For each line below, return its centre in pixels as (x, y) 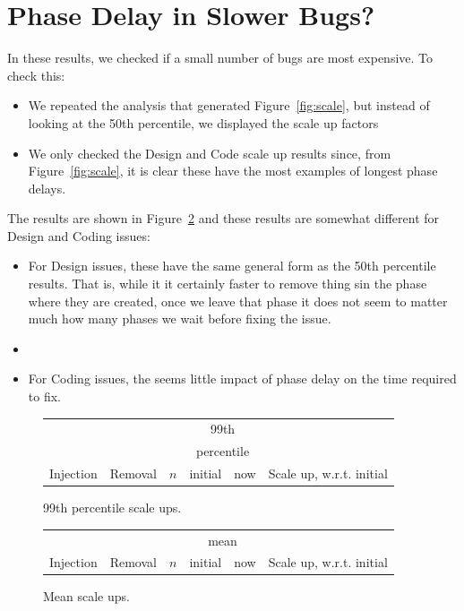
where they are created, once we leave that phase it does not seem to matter (238, 301)
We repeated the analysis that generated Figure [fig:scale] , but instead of (229, 105)
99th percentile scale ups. (112, 508)
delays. (47, 188)
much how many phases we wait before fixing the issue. (180, 318)
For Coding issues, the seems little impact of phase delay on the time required (242, 379)
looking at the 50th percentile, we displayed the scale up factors (203, 122)
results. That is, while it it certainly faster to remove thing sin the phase (228, 284)
